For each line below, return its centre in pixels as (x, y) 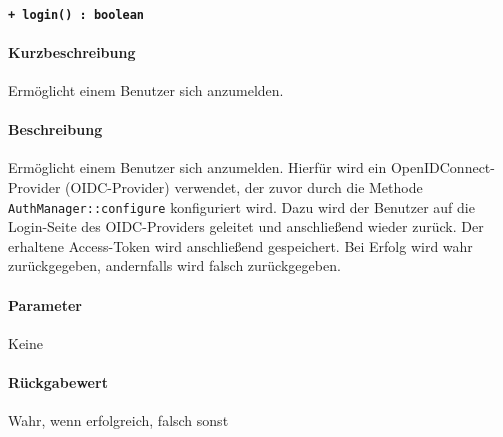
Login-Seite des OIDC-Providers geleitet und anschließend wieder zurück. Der (246, 226)
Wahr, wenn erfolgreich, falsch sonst (118, 420)
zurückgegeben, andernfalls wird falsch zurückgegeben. (174, 265)
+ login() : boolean (76, 14)
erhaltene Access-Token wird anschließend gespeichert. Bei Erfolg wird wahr (240, 245)
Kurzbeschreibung (72, 51)
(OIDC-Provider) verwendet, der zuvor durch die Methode (244, 187)
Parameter (45, 304)
